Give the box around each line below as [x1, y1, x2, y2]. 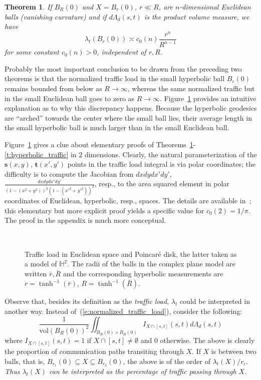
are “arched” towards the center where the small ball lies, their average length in [5, 112, 252, 123]
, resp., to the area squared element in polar [94, 178, 229, 189]
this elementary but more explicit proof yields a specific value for [5, 205, 204, 215]
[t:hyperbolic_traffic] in [5, 149, 77, 159]
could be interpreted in [179, 296, 250, 306]
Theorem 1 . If [5, 2, 52, 12]
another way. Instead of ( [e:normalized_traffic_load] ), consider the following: [5, 306, 242, 316]
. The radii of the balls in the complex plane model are [67, 258, 235, 269]
